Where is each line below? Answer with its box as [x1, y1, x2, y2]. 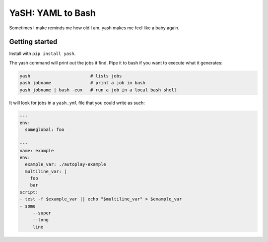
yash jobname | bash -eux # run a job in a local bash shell [19, 87, 177, 93]
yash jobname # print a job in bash [19, 80, 146, 86]
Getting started [9, 38, 58, 46]
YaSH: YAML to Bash [9, 7, 96, 18]
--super [32, 210, 52, 216]
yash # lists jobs [19, 73, 122, 79]
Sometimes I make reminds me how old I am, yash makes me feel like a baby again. [9, 25, 180, 31]
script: [19, 189, 38, 195]
